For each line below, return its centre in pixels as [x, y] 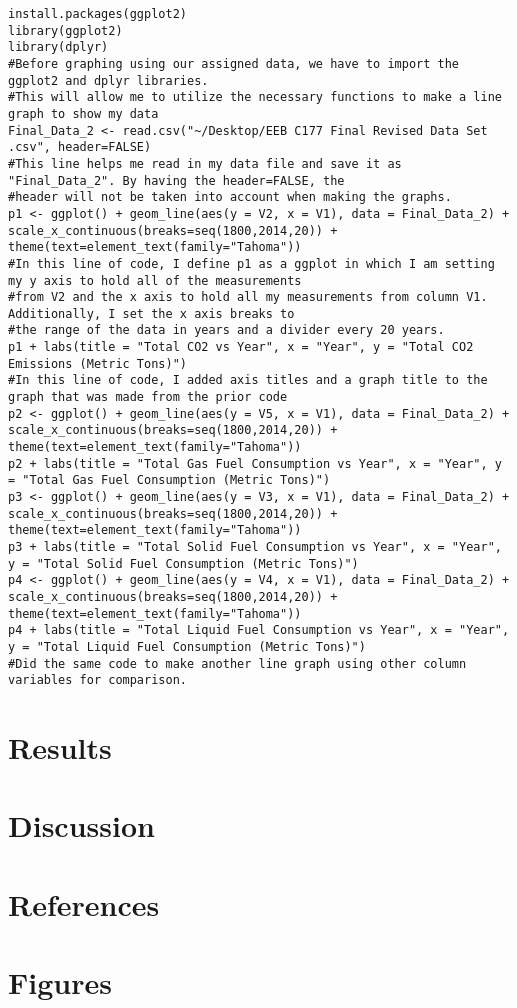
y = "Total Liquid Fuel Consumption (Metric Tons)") [187, 646]
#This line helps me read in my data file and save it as [205, 163]
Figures [60, 982]
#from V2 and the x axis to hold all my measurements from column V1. [248, 297]
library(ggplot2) [65, 30]
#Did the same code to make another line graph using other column [237, 663]
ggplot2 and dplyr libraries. [108, 80]
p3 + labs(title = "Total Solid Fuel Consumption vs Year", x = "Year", [255, 547]
